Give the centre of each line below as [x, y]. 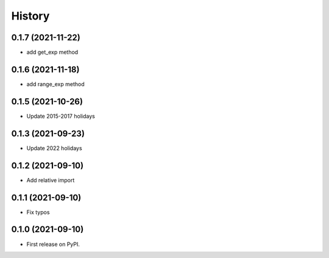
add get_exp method [52, 52]
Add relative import [51, 180]
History [30, 16]
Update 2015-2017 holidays [61, 116]
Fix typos [38, 212]
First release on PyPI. [53, 244]
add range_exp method [55, 84]
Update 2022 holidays [54, 148]
